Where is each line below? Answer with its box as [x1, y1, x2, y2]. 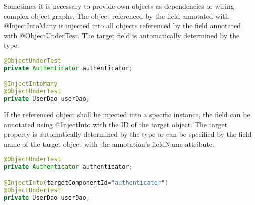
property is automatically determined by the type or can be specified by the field [4, 129, 252, 139]
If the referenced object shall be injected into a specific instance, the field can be [4, 109, 250, 119]
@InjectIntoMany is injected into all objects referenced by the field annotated [4, 20, 241, 31]
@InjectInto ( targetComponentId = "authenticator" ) [4, 179, 169, 186]
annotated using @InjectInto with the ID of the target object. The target [4, 119, 228, 129]
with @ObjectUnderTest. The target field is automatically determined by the [4, 30, 240, 40]
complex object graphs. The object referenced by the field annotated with [4, 10, 229, 21]
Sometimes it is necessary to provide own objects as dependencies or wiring [4, 1, 234, 11]
